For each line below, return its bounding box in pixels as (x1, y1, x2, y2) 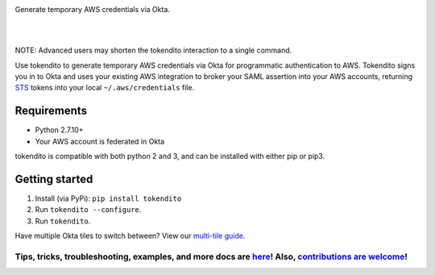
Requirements (14, 104, 88, 118)
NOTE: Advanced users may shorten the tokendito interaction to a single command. (14, 45, 292, 56)
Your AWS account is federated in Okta (35, 136, 165, 146)
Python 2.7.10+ (35, 125, 84, 135)
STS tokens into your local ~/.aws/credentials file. (14, 83, 195, 93)
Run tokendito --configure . (35, 205, 142, 215)
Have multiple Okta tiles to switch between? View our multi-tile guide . (14, 231, 246, 241)
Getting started (14, 172, 93, 185)
